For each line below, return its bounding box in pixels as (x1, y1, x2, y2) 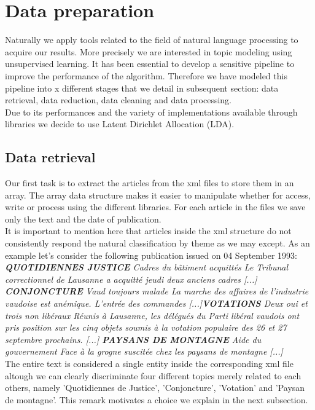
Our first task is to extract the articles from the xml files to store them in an (5, 176, 294, 189)
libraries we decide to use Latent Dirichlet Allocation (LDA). (5, 117, 235, 130)
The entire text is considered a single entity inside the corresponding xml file (5, 357, 294, 369)
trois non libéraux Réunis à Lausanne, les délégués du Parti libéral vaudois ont (5, 309, 300, 321)
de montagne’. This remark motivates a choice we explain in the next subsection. (5, 393, 308, 406)
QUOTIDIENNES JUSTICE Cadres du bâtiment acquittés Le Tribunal (5, 261, 289, 274)
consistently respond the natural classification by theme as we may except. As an (5, 237, 310, 250)
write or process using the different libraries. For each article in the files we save (5, 200, 306, 213)
